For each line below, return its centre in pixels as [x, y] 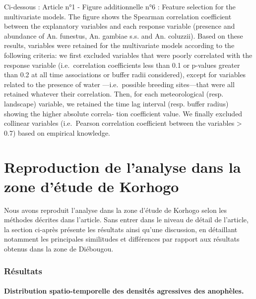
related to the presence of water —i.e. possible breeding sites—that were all [119, 84]
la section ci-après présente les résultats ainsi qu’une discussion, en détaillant [121, 229]
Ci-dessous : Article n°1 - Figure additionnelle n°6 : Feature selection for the [120, 6]
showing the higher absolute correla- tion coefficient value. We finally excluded [123, 113]
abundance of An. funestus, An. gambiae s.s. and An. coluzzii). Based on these [124, 35]
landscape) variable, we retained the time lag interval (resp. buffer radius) [116, 103]
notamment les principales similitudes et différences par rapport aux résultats [122, 239]
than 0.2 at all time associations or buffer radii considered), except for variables [125, 75]
